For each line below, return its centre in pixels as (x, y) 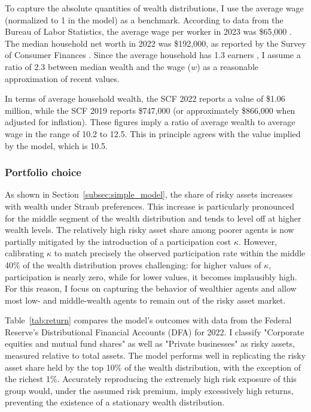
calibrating (25, 253)
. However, (258, 241)
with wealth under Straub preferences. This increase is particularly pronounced (150, 206)
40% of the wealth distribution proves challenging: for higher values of (133, 264)
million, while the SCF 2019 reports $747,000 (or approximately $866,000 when (150, 110)
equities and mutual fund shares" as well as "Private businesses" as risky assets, (150, 343)
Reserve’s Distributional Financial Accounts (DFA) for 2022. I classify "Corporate (155, 331)
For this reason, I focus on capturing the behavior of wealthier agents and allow (151, 288)
